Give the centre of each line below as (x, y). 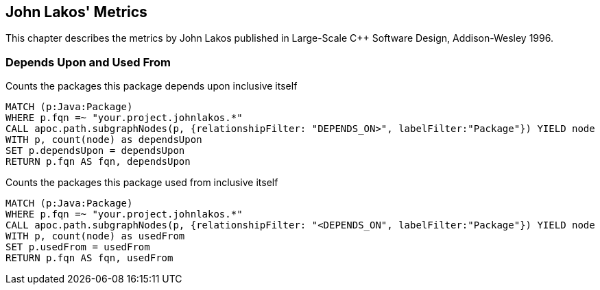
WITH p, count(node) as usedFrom (95, 236)
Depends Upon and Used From (88, 62)
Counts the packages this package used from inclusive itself (142, 183)
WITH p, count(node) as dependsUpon (104, 140)
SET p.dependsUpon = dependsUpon (95, 151)
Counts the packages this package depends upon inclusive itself (152, 86)
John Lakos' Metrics (76, 12)
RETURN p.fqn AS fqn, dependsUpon (98, 162)
